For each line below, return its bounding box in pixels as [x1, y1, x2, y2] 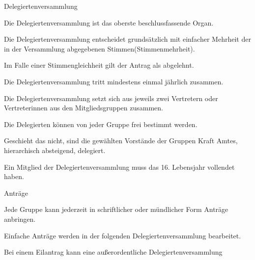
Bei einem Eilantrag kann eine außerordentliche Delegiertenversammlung [4, 247, 223, 257]
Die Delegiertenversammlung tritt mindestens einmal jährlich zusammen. [4, 76, 224, 86]
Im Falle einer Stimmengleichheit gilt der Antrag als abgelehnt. [4, 60, 194, 70]
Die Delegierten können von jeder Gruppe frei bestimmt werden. [4, 119, 198, 129]
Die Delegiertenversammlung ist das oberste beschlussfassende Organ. [4, 17, 214, 27]
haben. [4, 171, 24, 182]
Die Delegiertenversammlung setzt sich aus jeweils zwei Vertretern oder [4, 93, 218, 103]
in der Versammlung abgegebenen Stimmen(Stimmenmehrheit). [4, 43, 195, 53]
